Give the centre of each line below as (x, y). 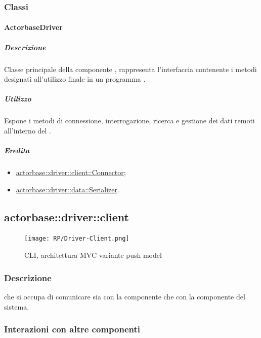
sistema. (17, 306)
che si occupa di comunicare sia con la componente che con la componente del (125, 296)
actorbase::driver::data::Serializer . (68, 189)
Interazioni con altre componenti (72, 329)
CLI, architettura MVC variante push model (93, 255)
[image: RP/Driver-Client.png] (77, 239)
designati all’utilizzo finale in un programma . (75, 79)
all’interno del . (28, 130)
